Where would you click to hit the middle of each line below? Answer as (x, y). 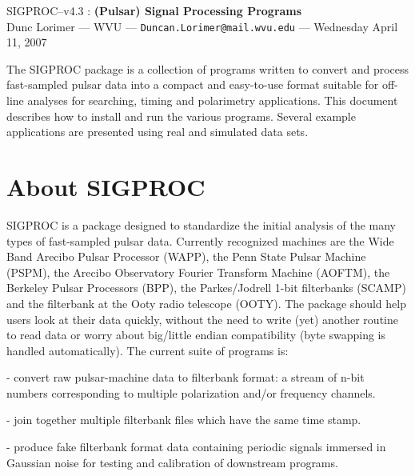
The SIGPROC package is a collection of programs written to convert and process (208, 68)
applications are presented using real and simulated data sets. (158, 132)
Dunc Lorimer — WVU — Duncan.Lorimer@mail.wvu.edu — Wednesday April (202, 26)
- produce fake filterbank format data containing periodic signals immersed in (196, 447)
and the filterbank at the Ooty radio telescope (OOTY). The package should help (206, 303)
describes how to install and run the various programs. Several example (181, 116)
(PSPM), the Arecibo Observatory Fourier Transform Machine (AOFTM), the (198, 272)
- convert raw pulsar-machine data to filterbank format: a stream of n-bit (186, 377)
